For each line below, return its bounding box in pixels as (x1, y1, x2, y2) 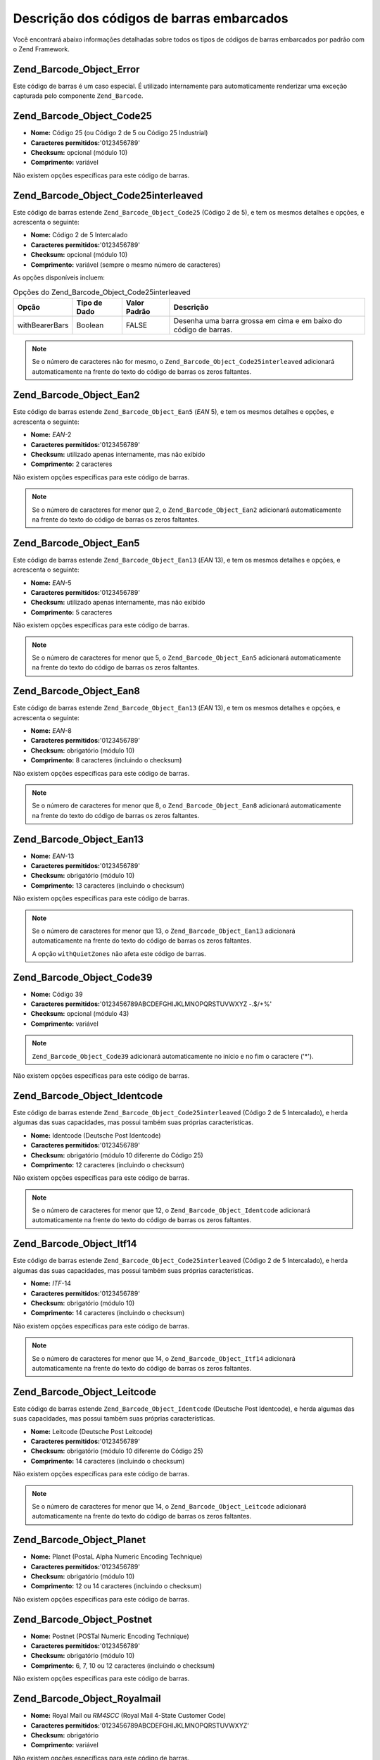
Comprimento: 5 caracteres (30, 608, 113, 616)
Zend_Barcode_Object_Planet (13, 1534, 146, 1546)
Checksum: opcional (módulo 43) (30, 1010, 129, 1018)
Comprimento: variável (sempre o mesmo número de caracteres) (30, 260, 221, 269)
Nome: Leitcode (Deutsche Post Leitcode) (30, 1427, 153, 1435)
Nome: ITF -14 (30, 1279, 72, 1288)
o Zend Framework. (13, 44, 70, 53)
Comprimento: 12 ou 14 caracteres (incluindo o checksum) (30, 1582, 202, 1590)
